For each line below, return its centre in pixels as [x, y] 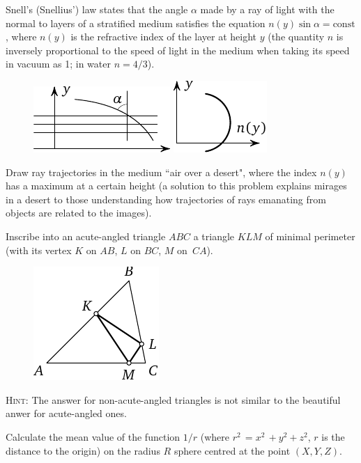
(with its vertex [39, 250]
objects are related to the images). [79, 213]
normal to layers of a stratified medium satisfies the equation [136, 23]
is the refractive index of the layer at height [164, 37]
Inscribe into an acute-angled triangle [86, 236]
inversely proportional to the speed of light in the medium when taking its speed [178, 50]
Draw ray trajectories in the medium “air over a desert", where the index [161, 172]
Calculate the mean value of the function [93, 436]
